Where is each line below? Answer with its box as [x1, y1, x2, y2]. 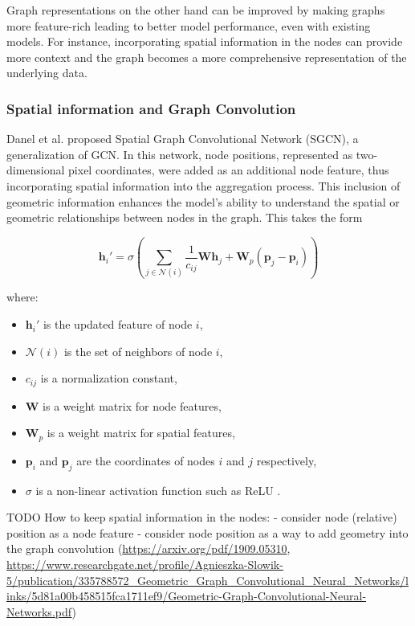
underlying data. [6, 64, 87, 81]
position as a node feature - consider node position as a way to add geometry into [6, 524, 409, 541]
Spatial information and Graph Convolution [6, 98, 296, 118]
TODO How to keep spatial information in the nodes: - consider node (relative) [6, 509, 397, 526]
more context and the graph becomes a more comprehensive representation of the [6, 48, 407, 65]
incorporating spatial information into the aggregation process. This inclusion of [6, 177, 401, 194]
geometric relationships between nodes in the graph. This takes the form [6, 209, 363, 226]
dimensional [6, 162, 65, 178]
